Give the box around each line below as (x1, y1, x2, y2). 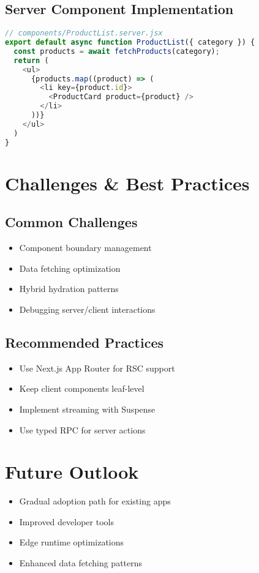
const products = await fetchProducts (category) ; (13, 47, 220, 56)
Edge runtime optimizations (19, 536, 124, 549)
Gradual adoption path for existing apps (19, 495, 171, 507)
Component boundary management (19, 241, 152, 254)
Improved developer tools (19, 515, 114, 528)
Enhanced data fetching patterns (19, 556, 143, 569)
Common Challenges (5, 212, 138, 231)
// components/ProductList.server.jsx (5, 29, 163, 38)
